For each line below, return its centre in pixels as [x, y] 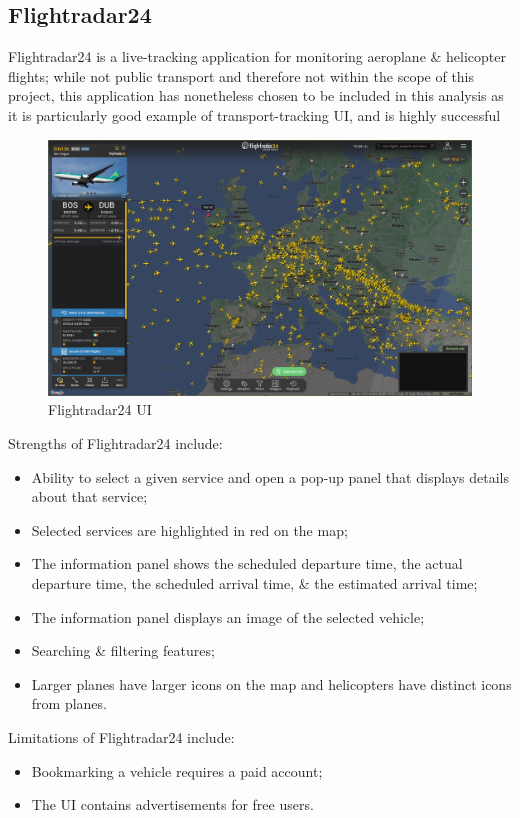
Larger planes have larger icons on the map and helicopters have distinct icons [271, 683]
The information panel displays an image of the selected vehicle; [228, 616]
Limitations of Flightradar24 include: [121, 737]
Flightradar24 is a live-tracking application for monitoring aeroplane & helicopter [257, 56]
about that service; [89, 496]
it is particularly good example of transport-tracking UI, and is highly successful [254, 114]
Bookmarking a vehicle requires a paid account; [177, 770]
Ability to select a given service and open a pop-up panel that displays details [270, 476]
